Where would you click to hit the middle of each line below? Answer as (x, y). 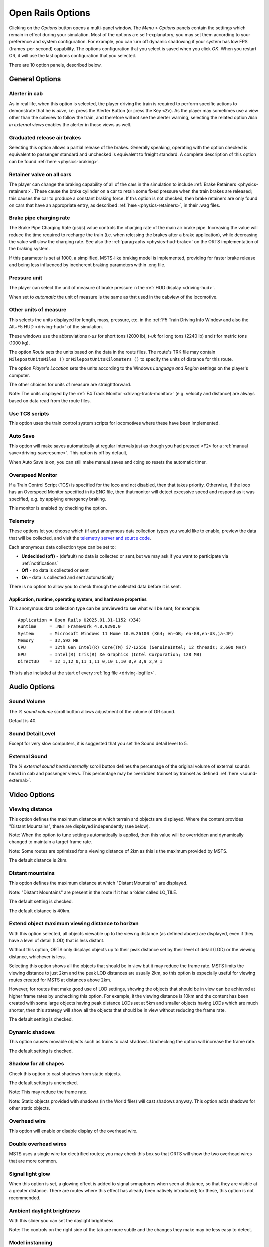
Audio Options (32, 687)
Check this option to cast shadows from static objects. (65, 1074)
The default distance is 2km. (38, 860)
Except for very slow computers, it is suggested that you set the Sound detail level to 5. (99, 744)
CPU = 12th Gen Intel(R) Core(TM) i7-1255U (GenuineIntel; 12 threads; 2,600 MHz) (132, 648)
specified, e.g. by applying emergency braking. (58, 499)
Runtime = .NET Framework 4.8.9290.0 (69, 627)
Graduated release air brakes (45, 137)
